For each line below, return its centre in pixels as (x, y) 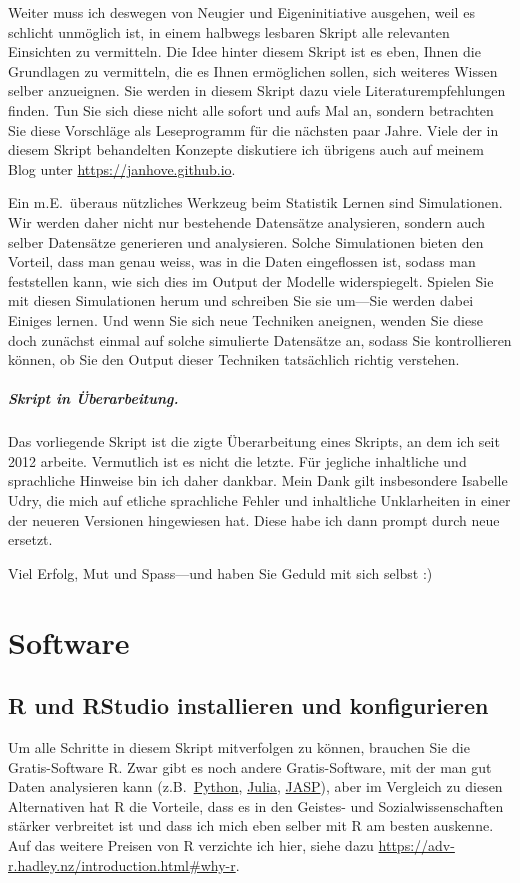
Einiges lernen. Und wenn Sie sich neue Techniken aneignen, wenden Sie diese (245, 319)
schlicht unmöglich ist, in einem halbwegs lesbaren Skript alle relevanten (229, 31)
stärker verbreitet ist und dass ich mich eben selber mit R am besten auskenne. (251, 825)
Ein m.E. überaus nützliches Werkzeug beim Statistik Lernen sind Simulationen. (255, 202)
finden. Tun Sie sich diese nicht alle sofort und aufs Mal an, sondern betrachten (251, 109)
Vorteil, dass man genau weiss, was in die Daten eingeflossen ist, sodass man (242, 261)
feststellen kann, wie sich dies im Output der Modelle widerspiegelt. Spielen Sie (251, 280)
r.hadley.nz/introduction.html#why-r (122, 864)
